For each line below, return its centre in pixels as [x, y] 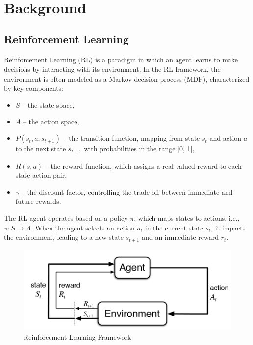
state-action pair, [41, 175]
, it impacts [228, 227]
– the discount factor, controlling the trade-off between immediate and [127, 191]
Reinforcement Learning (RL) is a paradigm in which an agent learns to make [121, 59]
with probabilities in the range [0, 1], [139, 149]
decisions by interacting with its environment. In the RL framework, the [112, 69]
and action [226, 138]
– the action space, [51, 121]
